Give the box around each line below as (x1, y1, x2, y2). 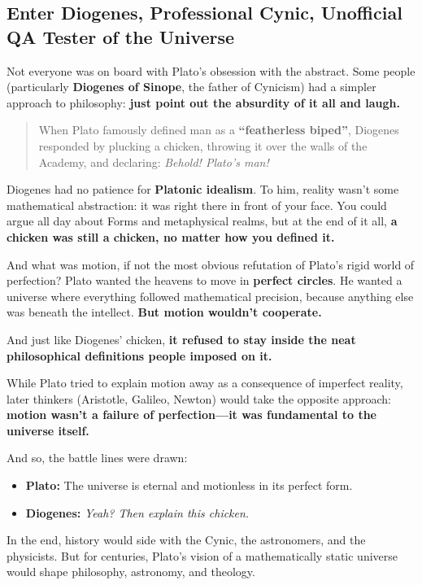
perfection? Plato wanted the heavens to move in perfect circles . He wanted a (7, 272, 402, 289)
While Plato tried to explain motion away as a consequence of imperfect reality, (7, 374, 403, 391)
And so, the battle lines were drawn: (7, 449, 188, 466)
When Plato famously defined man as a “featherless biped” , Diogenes (38, 121, 399, 138)
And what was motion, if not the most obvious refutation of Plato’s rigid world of (7, 255, 415, 273)
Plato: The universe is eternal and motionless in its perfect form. (25, 477, 353, 494)
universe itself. (7, 421, 89, 439)
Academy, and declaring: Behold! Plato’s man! (38, 153, 269, 170)
